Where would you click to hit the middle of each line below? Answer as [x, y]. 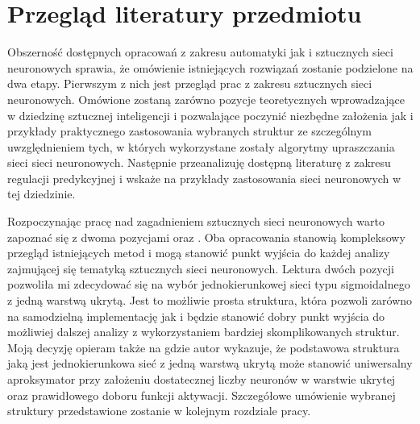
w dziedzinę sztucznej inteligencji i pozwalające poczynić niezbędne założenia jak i [210, 115]
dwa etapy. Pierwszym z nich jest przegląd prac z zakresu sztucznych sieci [190, 83]
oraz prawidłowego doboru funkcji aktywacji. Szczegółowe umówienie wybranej [202, 395]
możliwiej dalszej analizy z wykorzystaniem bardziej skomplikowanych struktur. [204, 332]
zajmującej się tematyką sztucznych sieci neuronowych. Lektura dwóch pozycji [201, 268]
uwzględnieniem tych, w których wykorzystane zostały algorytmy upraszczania [201, 146]
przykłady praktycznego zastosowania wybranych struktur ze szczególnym [190, 131]
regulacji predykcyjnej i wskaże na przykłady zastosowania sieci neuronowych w [204, 178]
